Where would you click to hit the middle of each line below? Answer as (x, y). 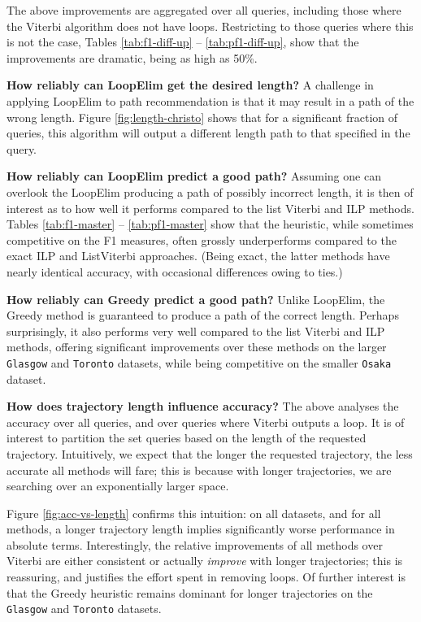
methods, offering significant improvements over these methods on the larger (197, 347)
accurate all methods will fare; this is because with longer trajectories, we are (199, 470)
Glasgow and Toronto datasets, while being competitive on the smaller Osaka (199, 362)
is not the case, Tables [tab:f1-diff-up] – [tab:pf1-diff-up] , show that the (183, 42)
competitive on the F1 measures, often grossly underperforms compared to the (202, 239)
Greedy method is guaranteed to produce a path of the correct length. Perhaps (203, 315)
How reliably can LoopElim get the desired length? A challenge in (190, 85)
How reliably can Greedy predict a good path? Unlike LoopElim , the (196, 299)
